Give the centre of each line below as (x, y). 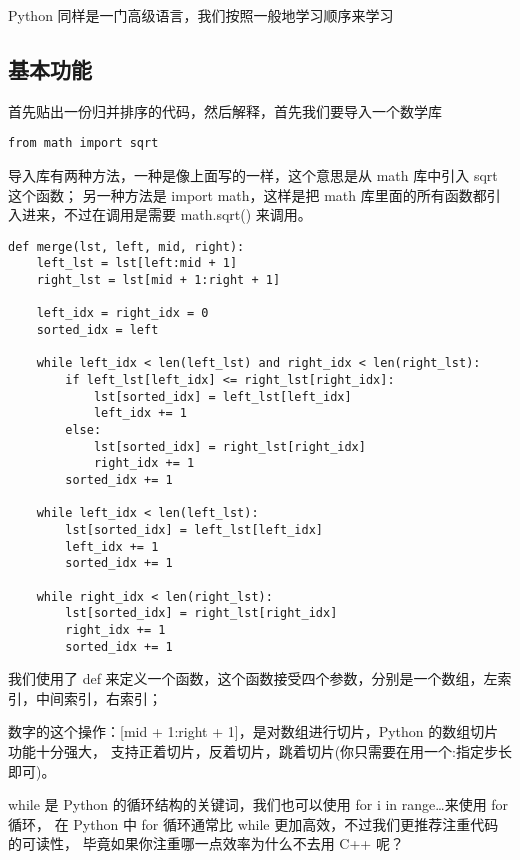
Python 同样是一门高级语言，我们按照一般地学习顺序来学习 (201, 15)
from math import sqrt (83, 143)
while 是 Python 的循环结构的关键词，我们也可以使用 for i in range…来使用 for (258, 804)
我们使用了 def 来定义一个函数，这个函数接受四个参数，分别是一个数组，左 (253, 678)
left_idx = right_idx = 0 (122, 313)
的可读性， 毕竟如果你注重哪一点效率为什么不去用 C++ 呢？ (206, 843)
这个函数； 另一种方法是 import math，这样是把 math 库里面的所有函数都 (247, 194)
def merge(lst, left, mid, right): (126, 246)
